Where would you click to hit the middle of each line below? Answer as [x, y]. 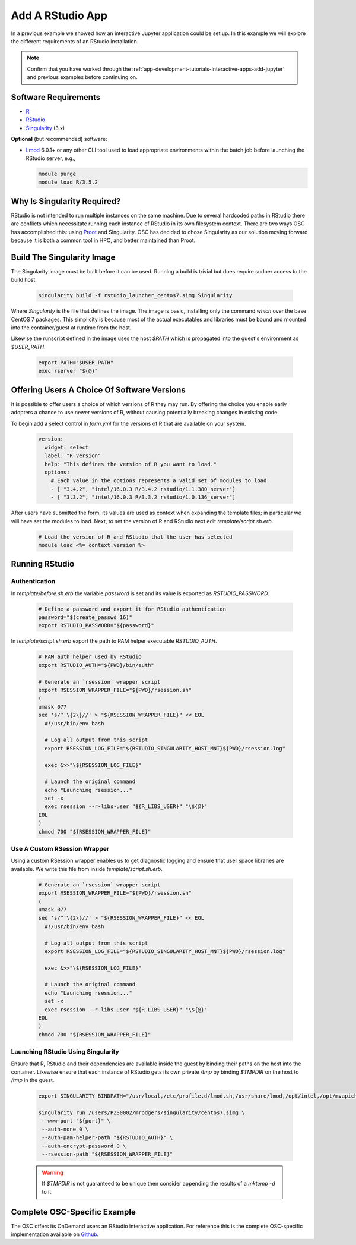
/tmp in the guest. [33, 1080]
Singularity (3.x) [45, 128]
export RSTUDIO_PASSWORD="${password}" [96, 625]
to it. [47, 1191]
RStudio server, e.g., [51, 158]
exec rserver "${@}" [68, 371]
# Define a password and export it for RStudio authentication [132, 609]
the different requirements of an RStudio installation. [75, 41]
